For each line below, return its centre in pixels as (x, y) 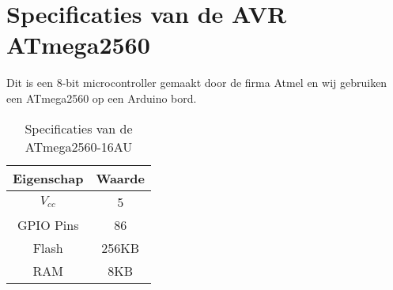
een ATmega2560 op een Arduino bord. (102, 98)
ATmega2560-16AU (79, 146)
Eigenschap (48, 178)
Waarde (121, 178)
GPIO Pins (48, 224)
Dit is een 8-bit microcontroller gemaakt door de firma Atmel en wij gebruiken (197, 83)
